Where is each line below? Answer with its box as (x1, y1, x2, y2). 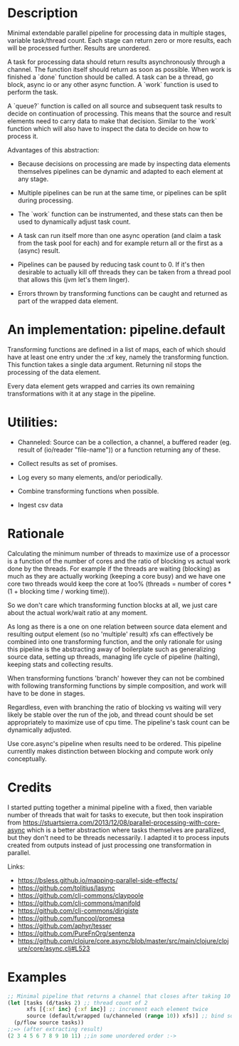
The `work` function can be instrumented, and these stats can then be (17, 209, 223, 218)
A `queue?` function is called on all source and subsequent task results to (7, 101, 223, 110)
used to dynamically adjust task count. (17, 217, 131, 226)
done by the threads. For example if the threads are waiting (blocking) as (7, 564, 221, 573)
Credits (7, 779, 52, 795)
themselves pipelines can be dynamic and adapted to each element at (17, 167, 223, 175)
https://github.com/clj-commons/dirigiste (17, 906, 139, 915)
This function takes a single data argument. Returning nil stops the (7, 360, 202, 368)
